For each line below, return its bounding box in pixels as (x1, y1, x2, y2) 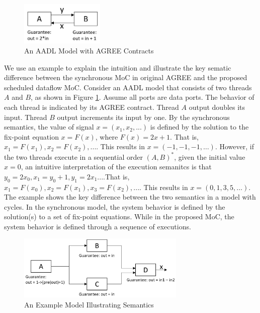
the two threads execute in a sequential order (4, 151, 143, 162)
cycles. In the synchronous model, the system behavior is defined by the (4, 201, 225, 212)
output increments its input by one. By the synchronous (57, 111, 230, 122)
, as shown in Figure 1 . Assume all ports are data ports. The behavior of (31, 92, 254, 102)
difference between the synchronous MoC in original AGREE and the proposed (4, 72, 247, 83)
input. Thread (4, 111, 47, 122)
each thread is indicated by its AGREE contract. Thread (4, 102, 179, 112)
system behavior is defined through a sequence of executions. (4, 221, 191, 231)
